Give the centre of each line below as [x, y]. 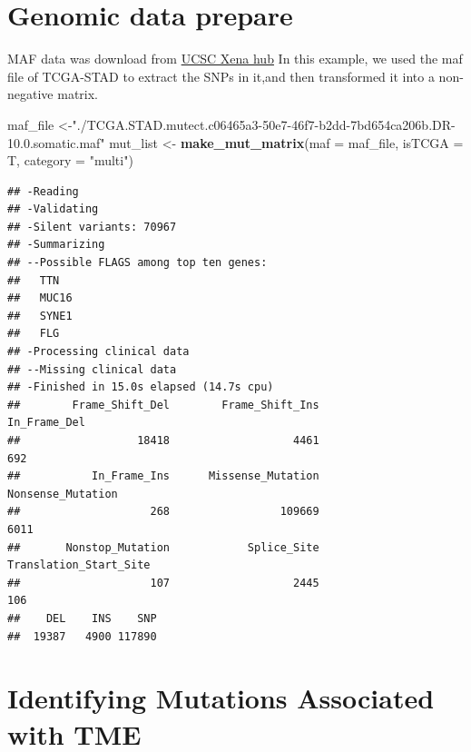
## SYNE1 [40, 316]
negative [30, 94]
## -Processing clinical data [98, 352]
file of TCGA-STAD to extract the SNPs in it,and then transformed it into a [221, 76]
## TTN [34, 280]
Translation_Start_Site [79, 565]
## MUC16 [40, 298]
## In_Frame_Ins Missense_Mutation [163, 476]
